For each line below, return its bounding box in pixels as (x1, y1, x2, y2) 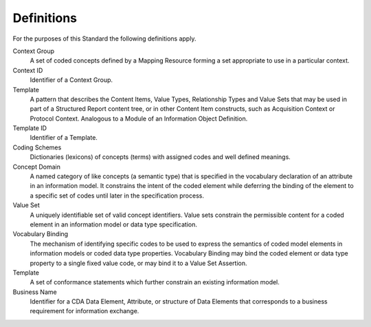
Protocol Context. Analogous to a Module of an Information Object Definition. (30, 114, 248, 123)
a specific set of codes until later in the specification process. (30, 191, 204, 200)
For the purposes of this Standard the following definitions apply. (12, 34, 196, 43)
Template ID (12, 124, 47, 132)
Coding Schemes (12, 143, 62, 151)
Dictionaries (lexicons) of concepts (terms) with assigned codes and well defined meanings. (30, 153, 291, 161)
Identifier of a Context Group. (30, 76, 113, 84)
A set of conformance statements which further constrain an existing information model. (30, 278, 280, 286)
